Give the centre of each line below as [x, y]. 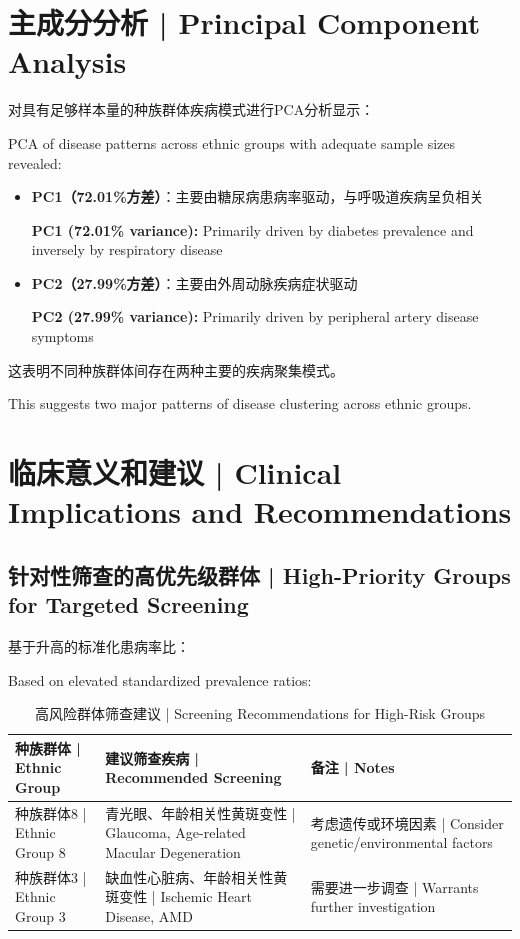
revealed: [35, 162]
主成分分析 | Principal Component [244, 22]
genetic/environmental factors [401, 842]
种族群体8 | [51, 812]
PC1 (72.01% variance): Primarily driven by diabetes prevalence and [252, 229]
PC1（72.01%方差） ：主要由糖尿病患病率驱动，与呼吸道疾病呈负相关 [257, 196]
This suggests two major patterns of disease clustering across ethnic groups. [240, 403]
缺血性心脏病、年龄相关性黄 [196, 876]
